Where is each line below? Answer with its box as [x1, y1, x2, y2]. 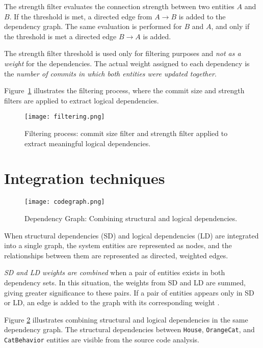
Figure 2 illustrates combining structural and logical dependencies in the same [4, 314, 248, 325]
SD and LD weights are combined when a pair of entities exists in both [4, 267, 225, 278]
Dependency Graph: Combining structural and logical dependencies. [24, 212, 238, 223]
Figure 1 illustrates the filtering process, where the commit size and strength [4, 85, 245, 96]
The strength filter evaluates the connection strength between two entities [4, 1, 234, 11]
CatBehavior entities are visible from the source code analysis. [4, 334, 199, 344]
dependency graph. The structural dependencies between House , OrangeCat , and [4, 324, 255, 335]
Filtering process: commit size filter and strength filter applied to [24, 128, 228, 138]
